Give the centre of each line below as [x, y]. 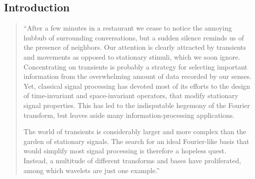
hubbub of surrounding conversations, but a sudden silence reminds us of [134, 37]
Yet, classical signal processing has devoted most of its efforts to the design [137, 86]
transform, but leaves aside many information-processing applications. [129, 115]
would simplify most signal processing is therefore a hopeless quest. [125, 151]
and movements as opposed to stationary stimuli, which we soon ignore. [132, 56]
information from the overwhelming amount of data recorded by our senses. [137, 76]
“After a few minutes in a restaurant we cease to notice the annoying [128, 28]
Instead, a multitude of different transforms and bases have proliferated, [132, 160]
